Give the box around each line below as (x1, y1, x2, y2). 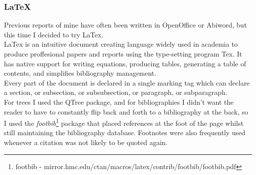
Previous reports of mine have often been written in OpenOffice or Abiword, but (4, 20, 247, 30)
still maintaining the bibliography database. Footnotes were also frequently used (4, 127, 246, 138)
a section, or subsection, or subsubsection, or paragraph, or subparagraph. (4, 87, 227, 97)
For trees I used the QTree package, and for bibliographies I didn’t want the (4, 96, 234, 107)
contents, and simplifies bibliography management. (4, 68, 157, 78)
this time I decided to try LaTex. (4, 29, 103, 39)
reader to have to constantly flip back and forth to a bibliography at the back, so (4, 106, 248, 117)
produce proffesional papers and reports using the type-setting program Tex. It (4, 49, 242, 58)
